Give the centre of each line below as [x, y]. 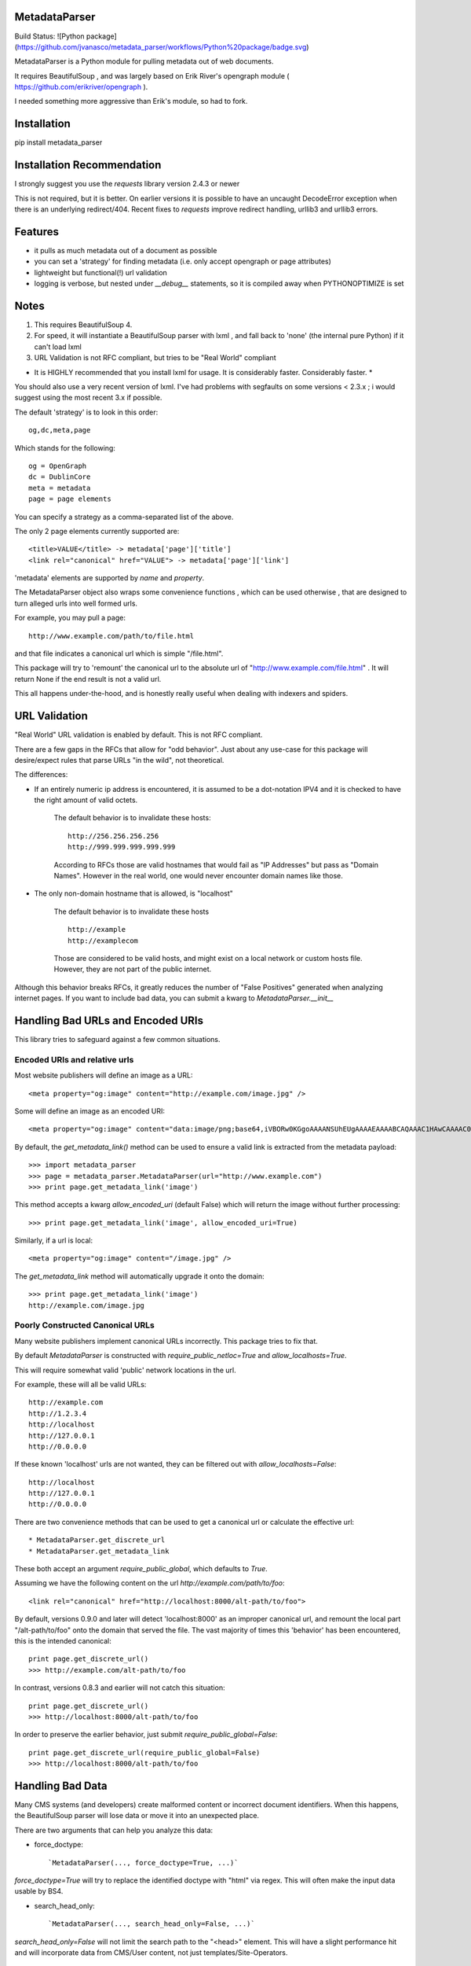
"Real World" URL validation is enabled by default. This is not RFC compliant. [139, 734]
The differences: [41, 775]
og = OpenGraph [58, 466]
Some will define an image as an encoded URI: [89, 1111]
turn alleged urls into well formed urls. [76, 603]
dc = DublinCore [60, 477]
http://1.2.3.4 [58, 1413]
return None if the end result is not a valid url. [88, 679]
